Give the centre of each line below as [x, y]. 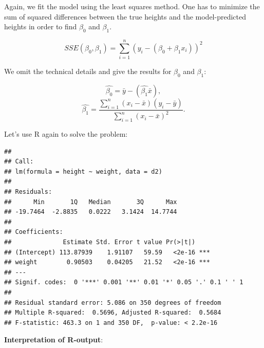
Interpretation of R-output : [54, 340]
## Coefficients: [34, 232]
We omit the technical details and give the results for [88, 71]
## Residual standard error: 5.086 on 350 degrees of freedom [113, 303]
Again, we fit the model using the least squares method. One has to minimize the [132, 6]
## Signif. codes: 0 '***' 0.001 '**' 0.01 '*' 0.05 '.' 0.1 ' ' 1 [124, 282]
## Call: [19, 162]
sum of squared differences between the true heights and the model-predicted [125, 16]
